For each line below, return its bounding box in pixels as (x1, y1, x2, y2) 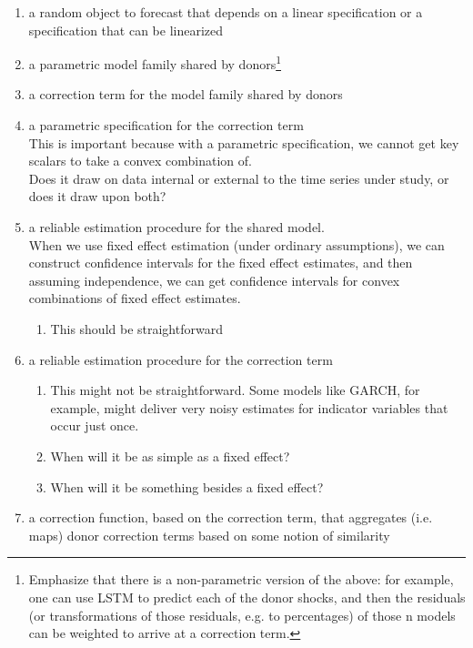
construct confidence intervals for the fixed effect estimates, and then (28, 253, 413, 272)
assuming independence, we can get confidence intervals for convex (28, 270, 400, 289)
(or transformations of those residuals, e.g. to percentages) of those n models (28, 605, 456, 624)
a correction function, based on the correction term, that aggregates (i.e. (28, 508, 433, 527)
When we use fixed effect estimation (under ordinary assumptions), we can (28, 235, 445, 254)
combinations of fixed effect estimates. (28, 289, 241, 308)
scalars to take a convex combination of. (28, 151, 252, 170)
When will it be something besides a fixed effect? (50, 477, 324, 496)
